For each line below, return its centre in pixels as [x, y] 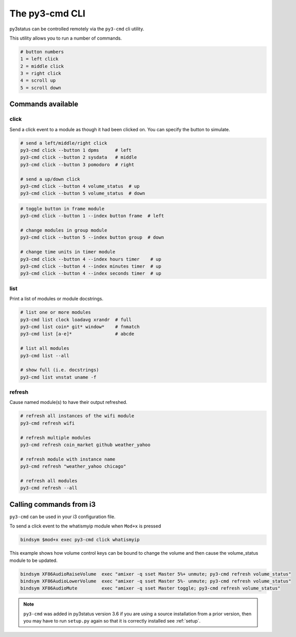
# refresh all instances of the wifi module [77, 416]
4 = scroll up [38, 81]
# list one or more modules [55, 312]
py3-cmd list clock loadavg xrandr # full [76, 320]
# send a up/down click [50, 179]
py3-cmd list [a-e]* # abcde [77, 334]
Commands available [44, 104]
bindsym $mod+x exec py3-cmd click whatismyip [80, 540]
